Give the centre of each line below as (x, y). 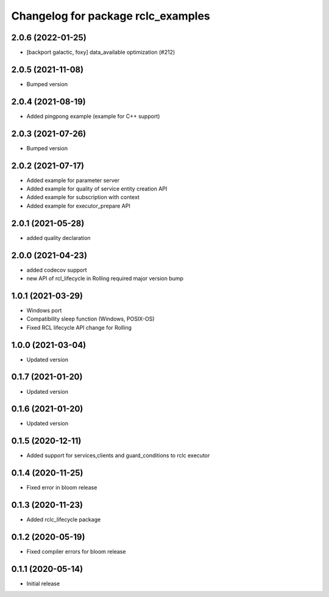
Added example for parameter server (73, 180)
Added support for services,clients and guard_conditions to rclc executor (118, 455)
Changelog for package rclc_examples (111, 16)
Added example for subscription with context (83, 197)
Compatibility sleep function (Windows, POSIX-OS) (90, 319)
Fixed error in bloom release (62, 488)
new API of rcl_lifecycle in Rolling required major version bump (105, 278)
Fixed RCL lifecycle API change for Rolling (79, 327)
